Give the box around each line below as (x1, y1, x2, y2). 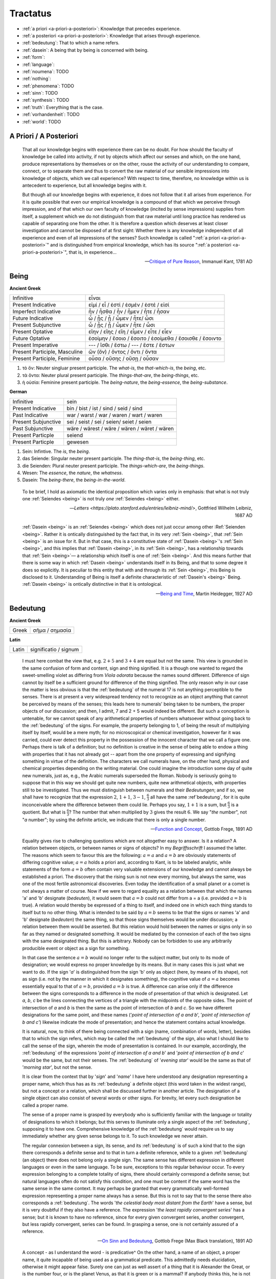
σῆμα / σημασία (33, 627, 72, 634)
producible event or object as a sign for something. (22, 945, 130, 951)
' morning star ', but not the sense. (22, 1064, 93, 1070)
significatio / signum (30, 646, 79, 653)
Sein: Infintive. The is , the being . (22, 448, 90, 454)
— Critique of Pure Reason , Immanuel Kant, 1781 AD (145, 258, 252, 264)
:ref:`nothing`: (22, 76, 51, 82)
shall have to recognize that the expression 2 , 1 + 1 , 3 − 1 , (22, 793, 146, 800)
